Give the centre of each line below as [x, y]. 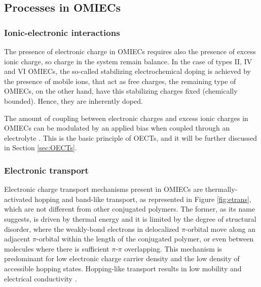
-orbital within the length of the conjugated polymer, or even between [145, 239]
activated [18, 199]
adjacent [17, 239]
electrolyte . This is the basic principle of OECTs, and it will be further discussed [131, 137]
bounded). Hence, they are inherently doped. [73, 100]
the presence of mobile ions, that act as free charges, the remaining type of [120, 81]
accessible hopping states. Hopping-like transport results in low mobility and [123, 268]
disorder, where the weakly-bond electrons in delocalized [92, 229]
